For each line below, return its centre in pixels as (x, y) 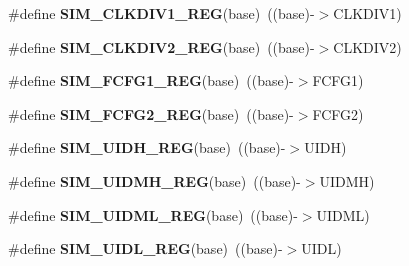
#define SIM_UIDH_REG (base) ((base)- (147, 147)
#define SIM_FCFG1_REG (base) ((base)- (151, 80)
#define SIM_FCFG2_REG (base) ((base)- (151, 113)
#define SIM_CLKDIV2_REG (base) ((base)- (161, 46)
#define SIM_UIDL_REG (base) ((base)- (145, 248)
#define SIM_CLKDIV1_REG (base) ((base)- (161, 13)
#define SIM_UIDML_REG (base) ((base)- (153, 214)
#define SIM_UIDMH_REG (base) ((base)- (154, 180)
